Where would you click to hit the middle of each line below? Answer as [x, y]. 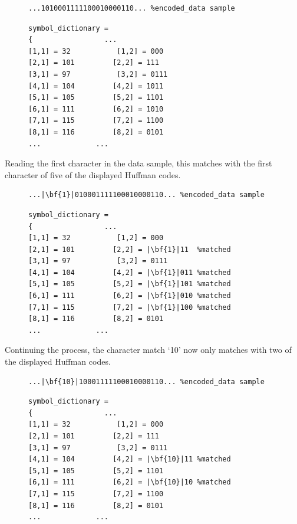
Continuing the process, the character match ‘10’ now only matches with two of [148, 350]
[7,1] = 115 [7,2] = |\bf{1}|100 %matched [130, 307]
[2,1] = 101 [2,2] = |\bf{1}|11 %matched [130, 249]
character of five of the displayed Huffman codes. [93, 174]
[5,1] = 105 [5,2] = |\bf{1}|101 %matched [130, 284]
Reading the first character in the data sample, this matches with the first [138, 163]
